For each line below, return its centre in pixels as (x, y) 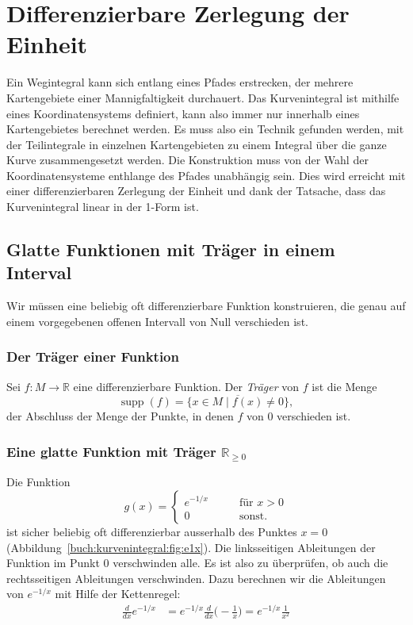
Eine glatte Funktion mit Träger (111, 451)
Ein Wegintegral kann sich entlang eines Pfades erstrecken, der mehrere (180, 82)
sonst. (254, 516)
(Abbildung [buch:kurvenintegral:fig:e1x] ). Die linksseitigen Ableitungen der (191, 547)
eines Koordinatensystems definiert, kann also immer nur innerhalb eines (183, 113)
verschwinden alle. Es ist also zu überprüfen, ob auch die (250, 563)
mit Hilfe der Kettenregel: (118, 594)
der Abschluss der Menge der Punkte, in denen (120, 416)
